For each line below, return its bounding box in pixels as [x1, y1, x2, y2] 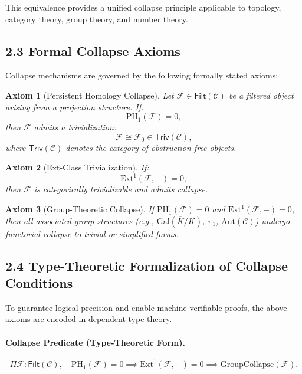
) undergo [255, 214, 290, 227]
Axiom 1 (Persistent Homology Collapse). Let [5, 88, 174, 101]
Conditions [5, 274, 73, 292]
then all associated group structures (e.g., [5, 214, 154, 227]
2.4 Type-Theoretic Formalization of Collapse [5, 256, 288, 274]
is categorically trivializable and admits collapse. [34, 183, 208, 195]
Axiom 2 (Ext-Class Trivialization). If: [5, 161, 149, 173]
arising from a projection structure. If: [5, 100, 144, 113]
